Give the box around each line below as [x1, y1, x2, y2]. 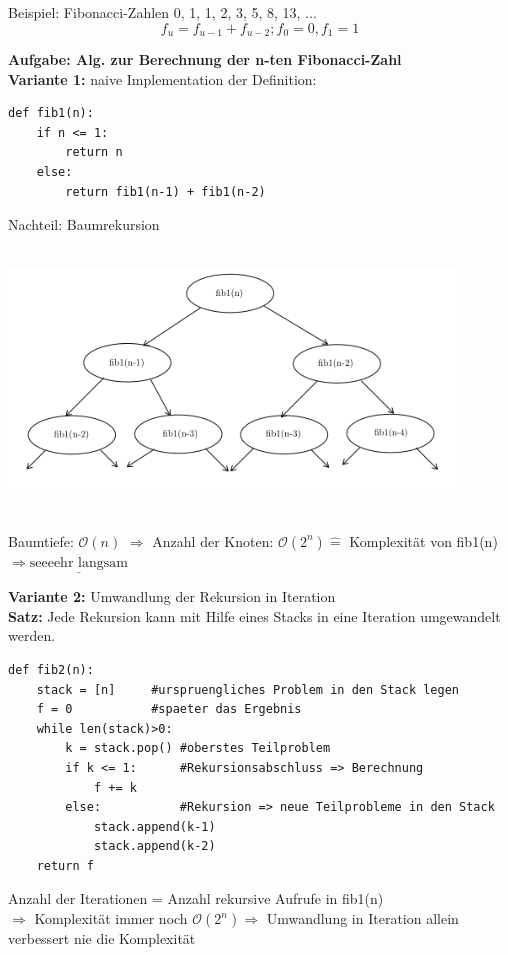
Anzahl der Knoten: [152, 530, 274, 551]
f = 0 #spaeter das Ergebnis [36, 702, 302, 717]
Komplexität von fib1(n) [349, 530, 498, 551]
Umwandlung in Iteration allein [266, 908, 459, 929]
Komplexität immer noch [34, 908, 188, 929]
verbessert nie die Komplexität [8, 928, 196, 949]
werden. [8, 625, 56, 646]
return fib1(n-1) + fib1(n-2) [65, 184, 266, 199]
